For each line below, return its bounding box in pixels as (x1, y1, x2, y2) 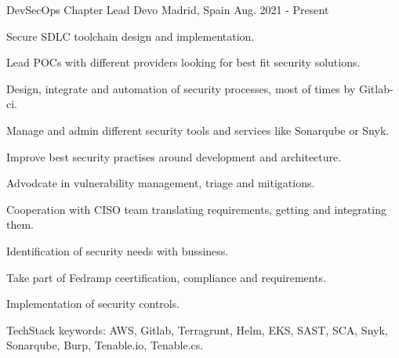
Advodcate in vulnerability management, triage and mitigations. (6, 175, 315, 191)
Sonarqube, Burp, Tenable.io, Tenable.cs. (6, 337, 204, 353)
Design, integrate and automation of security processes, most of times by (6, 80, 356, 96)
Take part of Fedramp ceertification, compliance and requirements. (6, 269, 327, 285)
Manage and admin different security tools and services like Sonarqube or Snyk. (6, 121, 390, 138)
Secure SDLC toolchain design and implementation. (6, 27, 255, 44)
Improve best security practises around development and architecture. (6, 148, 342, 165)
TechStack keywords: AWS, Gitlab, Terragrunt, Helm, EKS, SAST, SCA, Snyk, (6, 321, 388, 338)
